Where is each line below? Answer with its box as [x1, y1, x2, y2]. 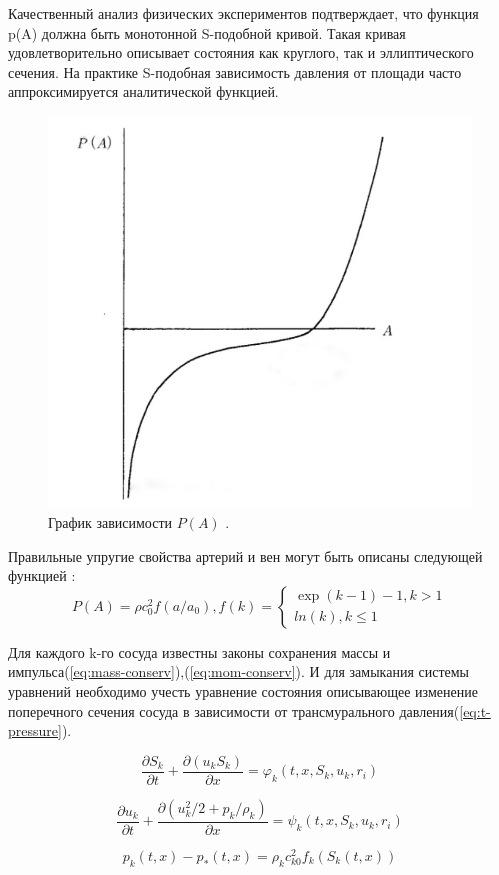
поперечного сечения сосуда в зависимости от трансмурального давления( [8, 700, 460, 721]
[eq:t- [459, 700, 491, 721]
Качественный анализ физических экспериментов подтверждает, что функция [8, 3, 479, 23]
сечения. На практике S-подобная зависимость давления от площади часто [8, 61, 462, 82]
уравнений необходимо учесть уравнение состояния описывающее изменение [8, 681, 478, 701]
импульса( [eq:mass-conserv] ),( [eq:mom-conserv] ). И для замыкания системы [8, 661, 470, 682]
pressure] [8, 720, 62, 741]
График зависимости [48, 512, 173, 533]
